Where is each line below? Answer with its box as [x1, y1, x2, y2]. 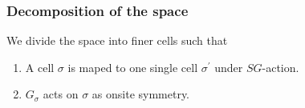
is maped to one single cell [67, 58, 198, 75]
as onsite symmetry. [91, 86, 190, 102]
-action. [262, 58, 299, 75]
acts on [43, 86, 79, 102]
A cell [25, 58, 55, 75]
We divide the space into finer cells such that [6, 32, 228, 49]
